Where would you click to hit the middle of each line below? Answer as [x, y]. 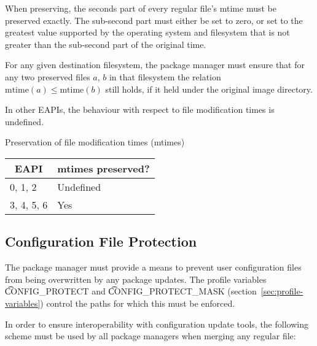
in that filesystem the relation [165, 76]
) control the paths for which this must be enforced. [138, 303]
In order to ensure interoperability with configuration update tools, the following [157, 324]
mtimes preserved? [104, 168]
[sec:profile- [282, 291]
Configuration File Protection [101, 241]
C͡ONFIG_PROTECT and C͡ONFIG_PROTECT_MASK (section [131, 291]
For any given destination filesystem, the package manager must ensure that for [155, 65]
